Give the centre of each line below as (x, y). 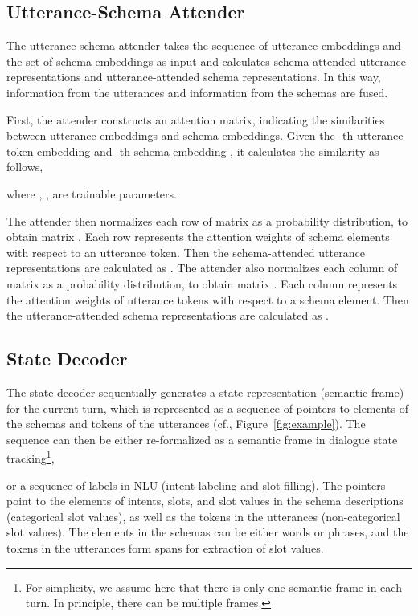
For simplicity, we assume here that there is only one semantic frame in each (213, 587)
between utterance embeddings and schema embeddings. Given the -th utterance (205, 135)
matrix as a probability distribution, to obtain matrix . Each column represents (202, 283)
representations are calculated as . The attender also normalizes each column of (202, 268)
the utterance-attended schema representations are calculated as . (168, 315)
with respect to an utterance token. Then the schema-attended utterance (186, 252)
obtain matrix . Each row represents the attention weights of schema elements (198, 237)
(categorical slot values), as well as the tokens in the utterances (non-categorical (203, 516)
